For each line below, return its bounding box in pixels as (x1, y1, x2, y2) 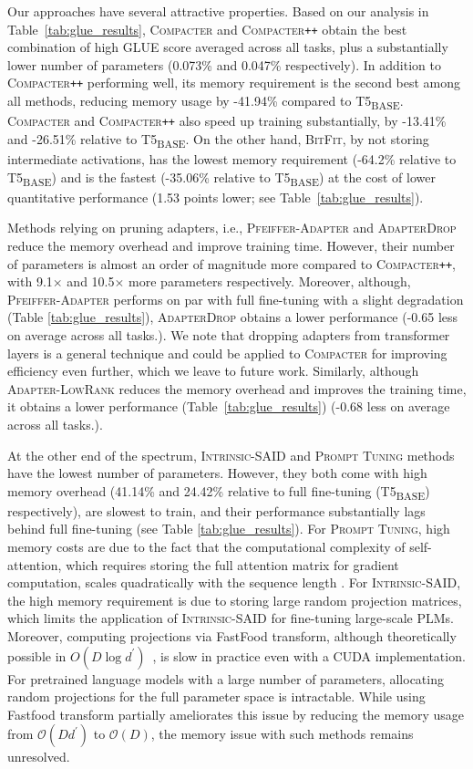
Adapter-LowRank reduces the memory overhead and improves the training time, (7, 379, 467, 398)
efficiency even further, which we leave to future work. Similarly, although (7, 361, 419, 380)
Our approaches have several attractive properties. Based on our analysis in (7, 2, 429, 20)
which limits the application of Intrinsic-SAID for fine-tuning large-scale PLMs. (7, 608, 454, 628)
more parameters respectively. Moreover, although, (129, 272, 411, 291)
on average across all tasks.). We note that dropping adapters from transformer (7, 325, 450, 344)
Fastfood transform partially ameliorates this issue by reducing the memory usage (7, 704, 465, 723)
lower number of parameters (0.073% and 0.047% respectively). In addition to (7, 55, 441, 74)
